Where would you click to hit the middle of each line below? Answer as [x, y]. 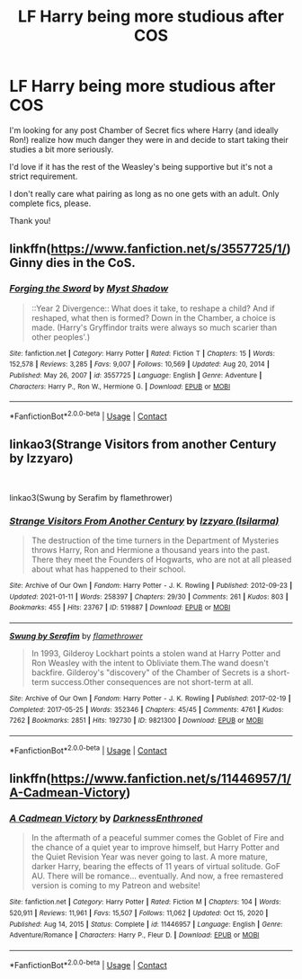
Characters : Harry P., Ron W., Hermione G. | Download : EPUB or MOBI [120, 387]
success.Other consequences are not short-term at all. [152, 681]
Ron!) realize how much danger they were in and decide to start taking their [149, 139]
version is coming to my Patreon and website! [115, 886]
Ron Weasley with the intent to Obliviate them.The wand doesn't [150, 663]
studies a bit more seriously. [62, 149]
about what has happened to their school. [108, 569]
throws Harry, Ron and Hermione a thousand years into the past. [151, 550]
